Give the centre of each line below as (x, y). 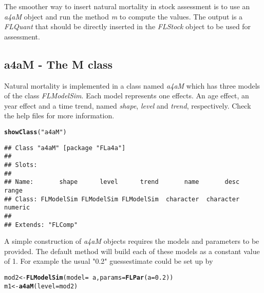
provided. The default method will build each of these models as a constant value (132, 251)
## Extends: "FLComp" (41, 225)
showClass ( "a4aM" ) (35, 132)
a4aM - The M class (59, 64)
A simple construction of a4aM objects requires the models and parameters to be (132, 241)
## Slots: (21, 165)
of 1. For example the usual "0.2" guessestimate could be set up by (109, 261)
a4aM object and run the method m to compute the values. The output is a (124, 16)
